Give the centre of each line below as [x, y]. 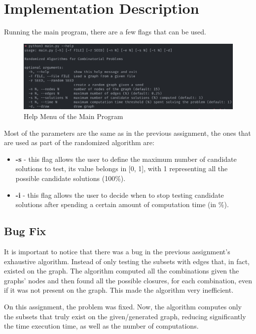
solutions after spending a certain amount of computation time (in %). [122, 204]
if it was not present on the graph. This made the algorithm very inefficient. [119, 290]
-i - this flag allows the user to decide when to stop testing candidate [120, 195]
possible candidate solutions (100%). [71, 178]
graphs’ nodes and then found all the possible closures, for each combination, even [128, 280]
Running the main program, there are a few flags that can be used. [105, 32]
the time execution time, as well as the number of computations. [101, 326]
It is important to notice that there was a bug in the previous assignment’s [117, 251]
